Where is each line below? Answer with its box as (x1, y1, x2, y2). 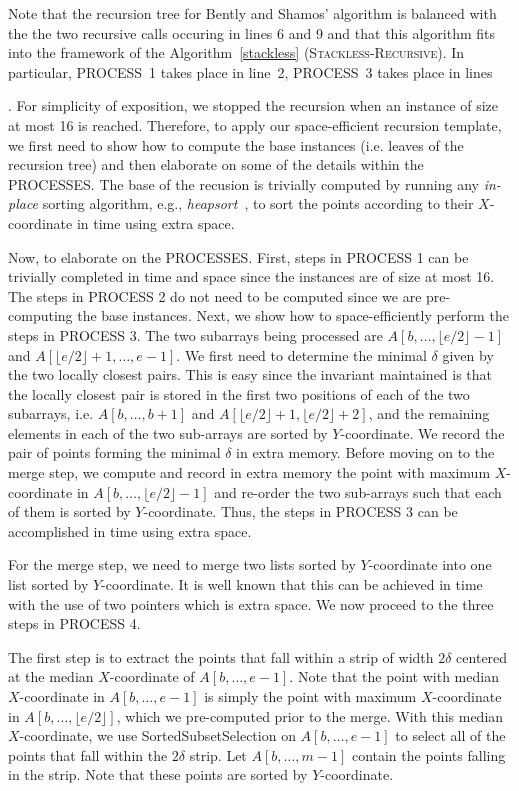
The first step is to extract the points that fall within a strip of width (8, 646, 434, 667)
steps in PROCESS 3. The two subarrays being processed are (8, 324, 383, 345)
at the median (8, 666, 94, 687)
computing (8, 305, 73, 326)
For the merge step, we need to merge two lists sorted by (8, 554, 356, 575)
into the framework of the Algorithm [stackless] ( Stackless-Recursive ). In (8, 42, 465, 63)
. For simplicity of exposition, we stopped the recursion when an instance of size (8, 95, 498, 116)
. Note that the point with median (289, 666, 499, 687)
